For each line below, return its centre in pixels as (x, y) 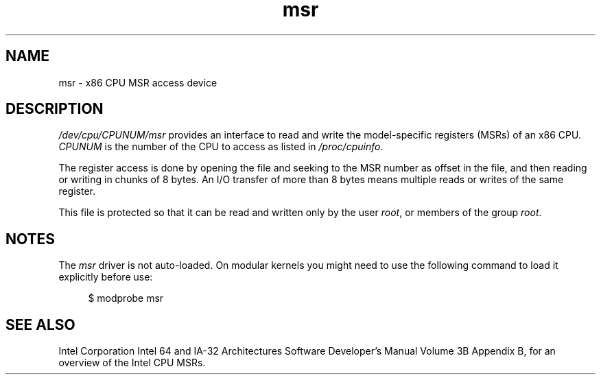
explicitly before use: (106, 277)
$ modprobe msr (126, 298)
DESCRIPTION (55, 109)
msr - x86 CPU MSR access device (138, 82)
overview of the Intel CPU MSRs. (132, 363)
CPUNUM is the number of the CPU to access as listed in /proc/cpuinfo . (221, 147)
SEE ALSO (40, 324)
